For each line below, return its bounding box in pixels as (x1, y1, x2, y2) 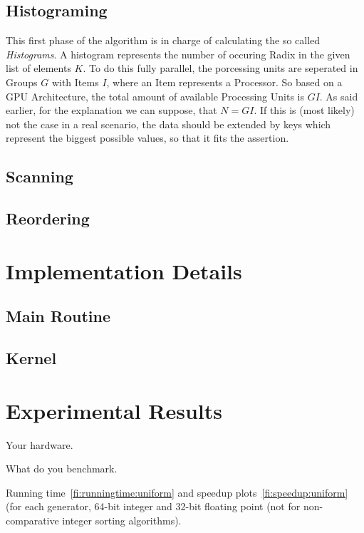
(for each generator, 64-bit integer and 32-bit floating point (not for (6, 499, 301, 514)
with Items (51, 74, 99, 89)
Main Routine (6, 305, 111, 327)
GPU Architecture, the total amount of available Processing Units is (6, 88, 304, 103)
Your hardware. (6, 437, 73, 452)
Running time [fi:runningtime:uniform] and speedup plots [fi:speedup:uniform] (6, 485, 348, 500)
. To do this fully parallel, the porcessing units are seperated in (83, 61, 358, 76)
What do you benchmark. (6, 461, 118, 476)
